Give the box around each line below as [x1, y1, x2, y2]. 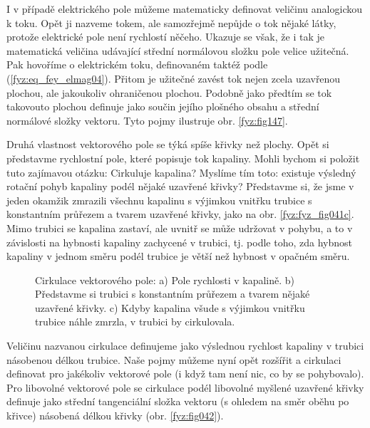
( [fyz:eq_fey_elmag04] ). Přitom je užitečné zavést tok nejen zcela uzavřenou [6, 71, 341, 85]
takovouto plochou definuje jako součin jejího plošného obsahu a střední [6, 99, 319, 114]
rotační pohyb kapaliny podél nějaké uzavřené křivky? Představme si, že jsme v [6, 179, 354, 194]
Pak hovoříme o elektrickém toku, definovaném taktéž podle [6, 57, 268, 72]
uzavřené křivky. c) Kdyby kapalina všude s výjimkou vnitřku [35, 300, 305, 315]
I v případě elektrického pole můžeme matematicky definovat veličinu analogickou [6, 1, 362, 16]
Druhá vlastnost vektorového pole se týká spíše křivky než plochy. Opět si [6, 137, 329, 152]
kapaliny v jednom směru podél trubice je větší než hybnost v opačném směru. [6, 249, 350, 263]
